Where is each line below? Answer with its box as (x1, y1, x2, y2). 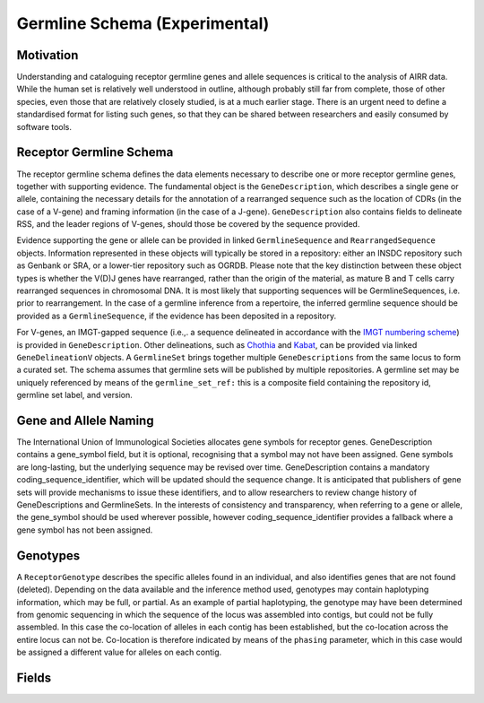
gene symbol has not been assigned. (16, 525, 153, 535)
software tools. (16, 121, 72, 132)
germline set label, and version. (16, 390, 134, 401)
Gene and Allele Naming (16, 412, 154, 428)
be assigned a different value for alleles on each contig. (16, 647, 222, 658)
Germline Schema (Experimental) (16, 13, 270, 33)
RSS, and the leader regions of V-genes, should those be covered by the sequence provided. (16, 219, 360, 230)
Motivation (16, 48, 79, 63)
